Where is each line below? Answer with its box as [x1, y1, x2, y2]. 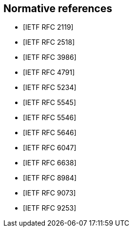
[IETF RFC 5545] [23, 98, 76, 107]
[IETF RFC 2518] [23, 38, 75, 47]
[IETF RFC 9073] [23, 189, 76, 197]
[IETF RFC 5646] [23, 128, 76, 137]
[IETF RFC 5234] [23, 83, 76, 92]
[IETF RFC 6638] [23, 159, 76, 167]
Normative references [3, 2, 113, 15]
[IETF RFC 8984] [23, 174, 77, 182]
